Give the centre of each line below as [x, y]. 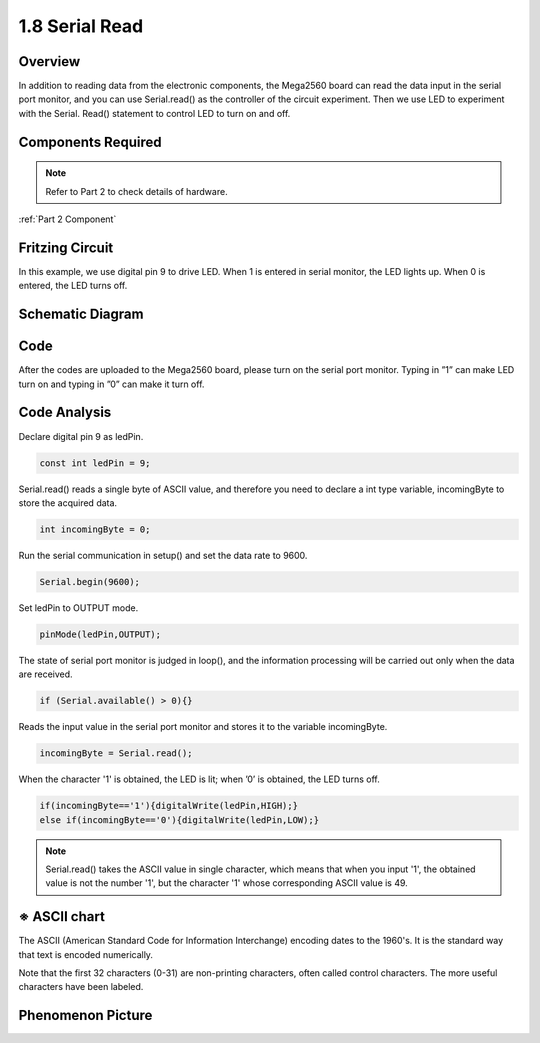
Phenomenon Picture [85, 1015]
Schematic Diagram [81, 314]
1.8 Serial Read [81, 26]
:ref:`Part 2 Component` [67, 219]
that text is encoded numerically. [86, 954]
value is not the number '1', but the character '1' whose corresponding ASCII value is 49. [227, 883]
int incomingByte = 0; [95, 529]
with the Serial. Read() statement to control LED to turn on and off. [154, 113]
